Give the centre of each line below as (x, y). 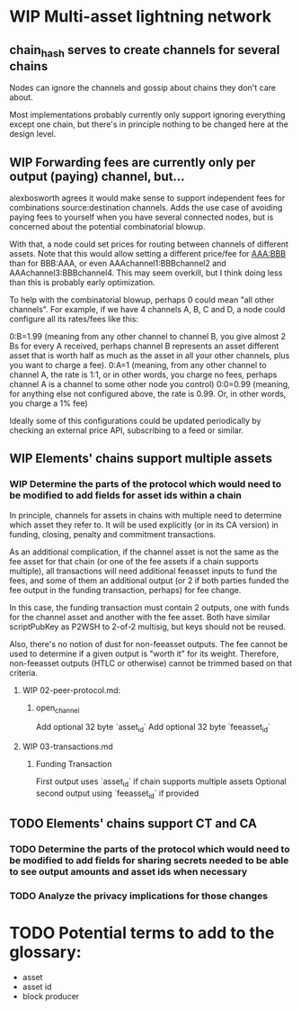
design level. (33, 134)
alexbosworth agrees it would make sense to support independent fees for (147, 198)
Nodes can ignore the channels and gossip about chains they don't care (143, 88)
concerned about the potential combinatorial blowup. (107, 226)
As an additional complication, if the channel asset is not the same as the (144, 552)
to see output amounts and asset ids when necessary (128, 872)
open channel (58, 708)
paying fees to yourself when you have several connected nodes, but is (142, 217)
